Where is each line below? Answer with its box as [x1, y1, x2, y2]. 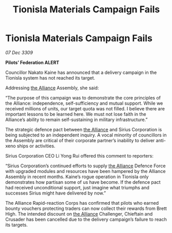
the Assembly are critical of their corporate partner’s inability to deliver [5, 137, 155, 143]
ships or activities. [17, 143, 55, 149]
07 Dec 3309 [5, 49, 33, 55]
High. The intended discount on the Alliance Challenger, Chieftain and [5, 210, 153, 217]
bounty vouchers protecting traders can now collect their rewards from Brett [5, 205, 167, 211]
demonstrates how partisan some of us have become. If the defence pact [5, 179, 161, 185]
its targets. [5, 222, 28, 228]
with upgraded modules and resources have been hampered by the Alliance [5, 168, 166, 174]
